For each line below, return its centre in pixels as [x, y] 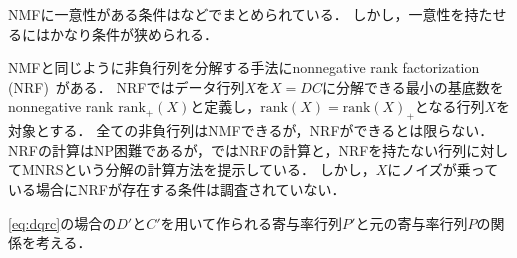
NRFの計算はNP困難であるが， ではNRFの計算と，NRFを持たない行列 [237, 149]
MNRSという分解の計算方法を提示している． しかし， [198, 169]
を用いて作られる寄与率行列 [251, 222]
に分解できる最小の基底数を [412, 86]
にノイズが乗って [443, 169]
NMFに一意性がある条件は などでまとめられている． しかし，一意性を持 [243, 14]
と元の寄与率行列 [411, 222]
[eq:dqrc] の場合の [62, 222]
